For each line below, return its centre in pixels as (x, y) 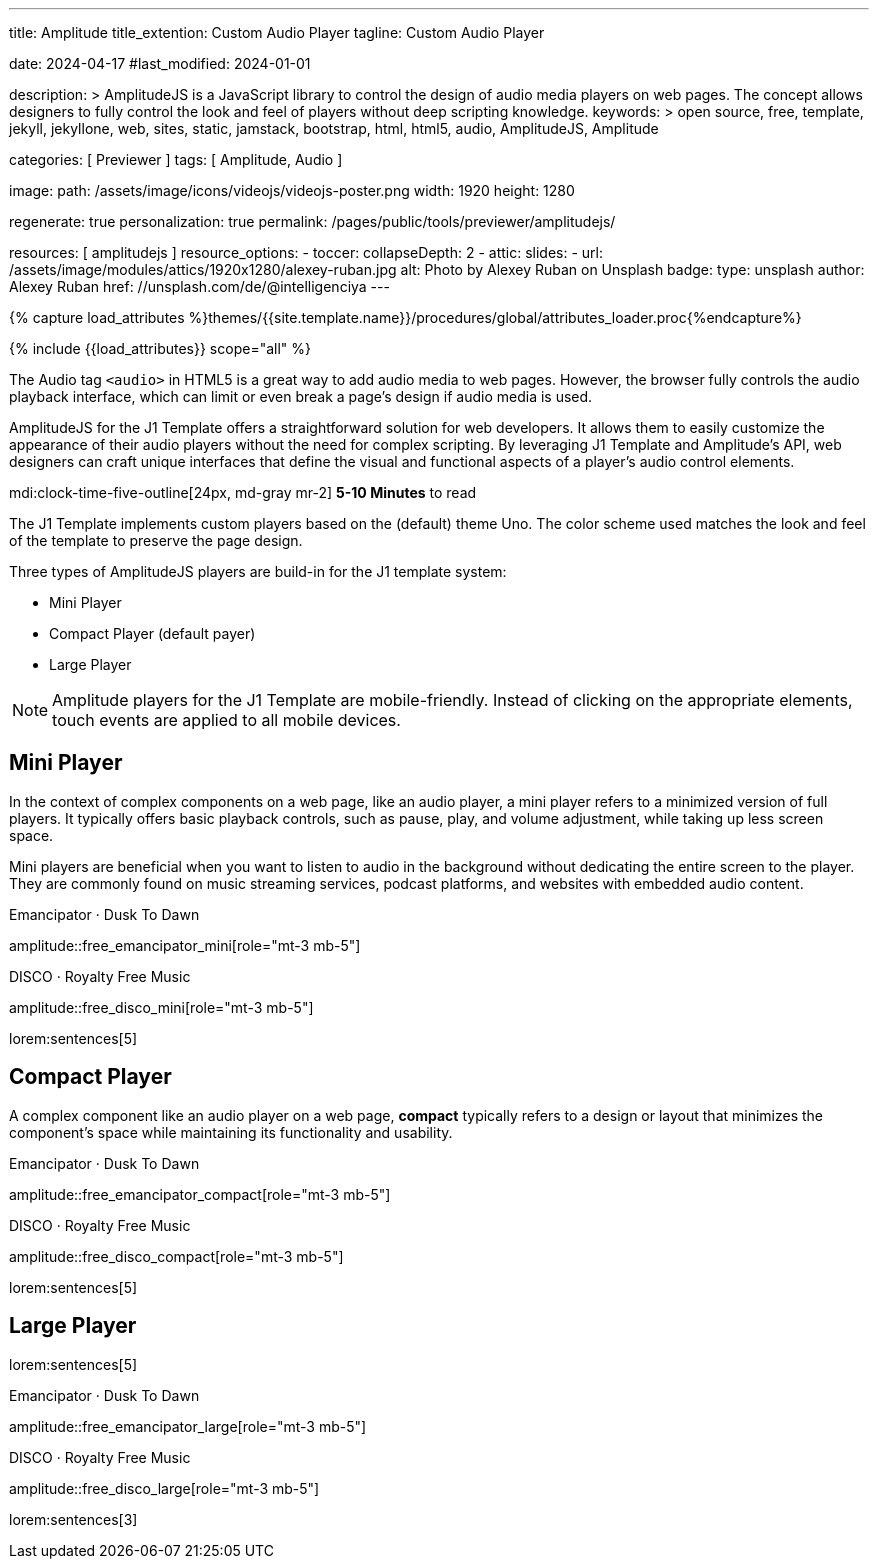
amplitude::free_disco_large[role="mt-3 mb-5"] (164, 1488)
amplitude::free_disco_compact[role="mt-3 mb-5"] (176, 1256)
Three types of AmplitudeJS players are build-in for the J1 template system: (258, 571)
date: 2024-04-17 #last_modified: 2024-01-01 (160, 63)
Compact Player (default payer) (152, 633)
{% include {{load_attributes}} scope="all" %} (160, 348)
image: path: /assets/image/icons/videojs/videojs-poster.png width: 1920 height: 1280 (292, 190)
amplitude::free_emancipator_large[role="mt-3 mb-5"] (188, 1426)
